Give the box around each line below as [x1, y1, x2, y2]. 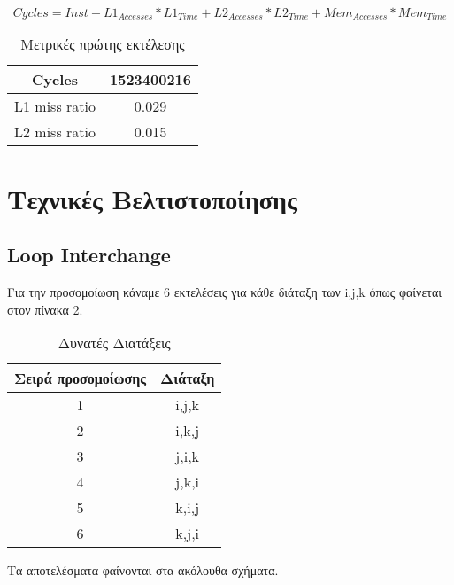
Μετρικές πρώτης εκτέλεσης [20, 34, 185, 55]
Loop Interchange [7, 241, 171, 269]
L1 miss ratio [14, 96, 96, 117]
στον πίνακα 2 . [7, 300, 83, 318]
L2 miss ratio [14, 121, 96, 143]
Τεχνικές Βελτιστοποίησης [7, 180, 297, 216]
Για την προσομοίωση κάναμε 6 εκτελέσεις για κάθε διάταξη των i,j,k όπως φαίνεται [7, 283, 442, 301]
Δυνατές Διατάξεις [58, 332, 171, 354]
